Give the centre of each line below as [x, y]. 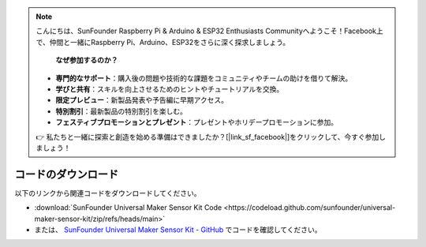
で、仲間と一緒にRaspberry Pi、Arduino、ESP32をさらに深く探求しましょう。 [163, 42]
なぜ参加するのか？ [87, 60]
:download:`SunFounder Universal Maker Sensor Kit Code [128, 208]
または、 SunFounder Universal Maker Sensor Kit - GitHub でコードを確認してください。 [178, 230]
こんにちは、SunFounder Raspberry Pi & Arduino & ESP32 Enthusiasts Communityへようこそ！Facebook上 [210, 31]
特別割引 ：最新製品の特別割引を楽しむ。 [121, 111]
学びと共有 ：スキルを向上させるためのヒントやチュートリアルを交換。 [170, 89]
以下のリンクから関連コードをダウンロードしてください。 [108, 193]
